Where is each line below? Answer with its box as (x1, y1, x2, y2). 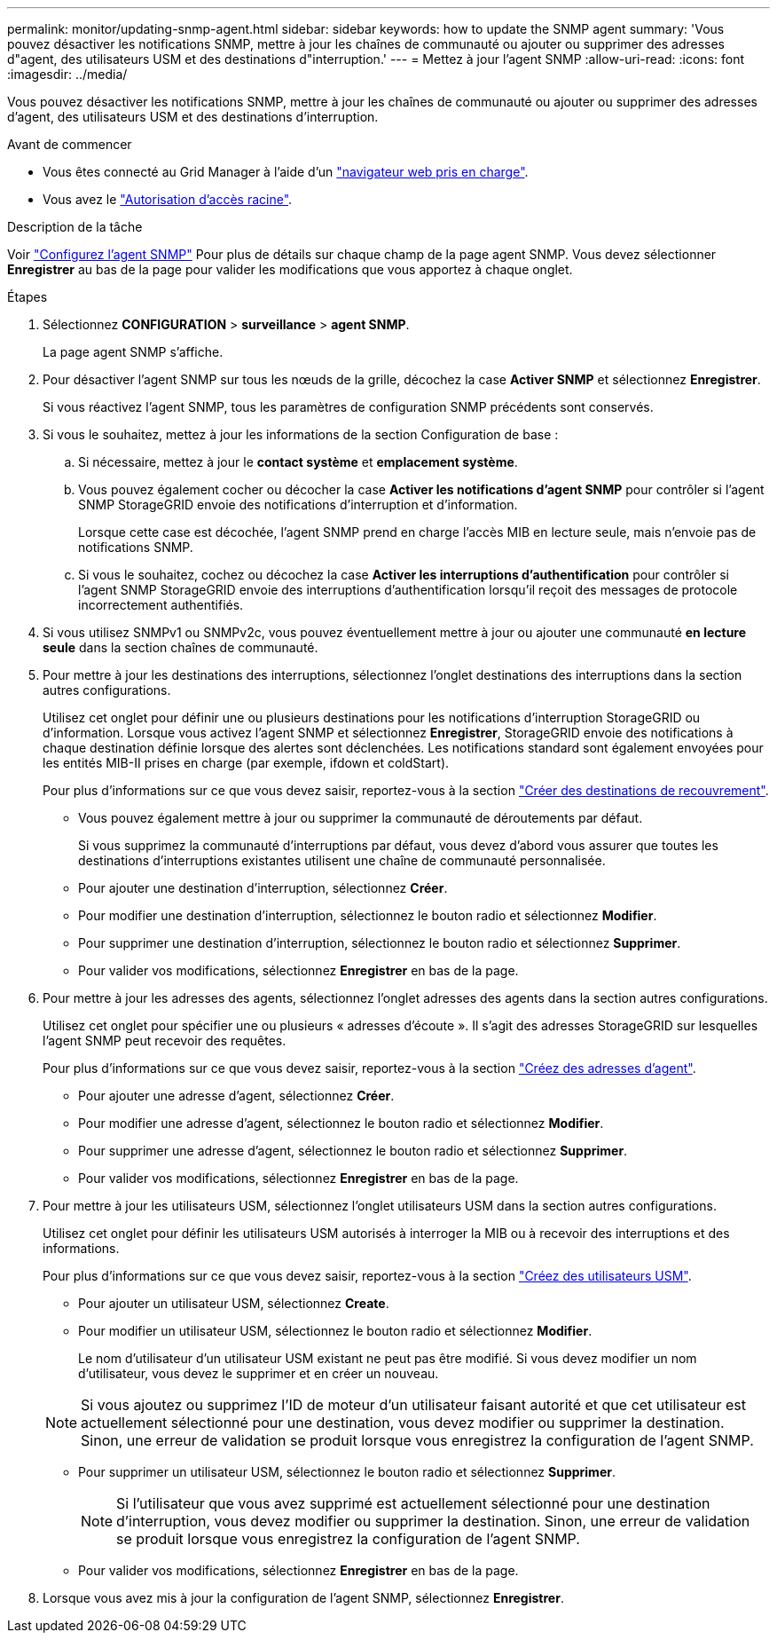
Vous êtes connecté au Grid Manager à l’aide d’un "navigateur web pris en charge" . (43, 164, 529, 179)
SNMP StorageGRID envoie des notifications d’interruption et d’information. (78, 497, 518, 512)
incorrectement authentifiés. (78, 597, 244, 612)
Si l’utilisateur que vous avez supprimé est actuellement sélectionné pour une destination (116, 1494, 710, 1512)
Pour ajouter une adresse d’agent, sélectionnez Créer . (78, 1088, 395, 1103)
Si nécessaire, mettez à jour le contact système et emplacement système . (78, 454, 518, 469)
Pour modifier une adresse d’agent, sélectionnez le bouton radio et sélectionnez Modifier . (78, 1116, 604, 1131)
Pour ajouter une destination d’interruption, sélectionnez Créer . (78, 880, 448, 895)
